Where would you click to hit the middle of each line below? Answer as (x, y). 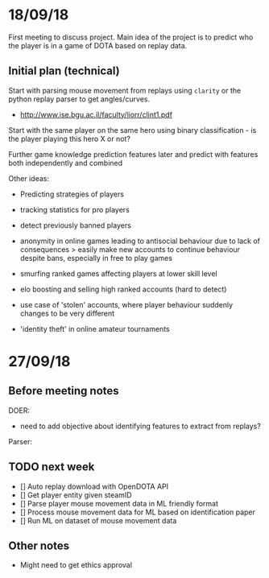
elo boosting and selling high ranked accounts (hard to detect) (123, 289)
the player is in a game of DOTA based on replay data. (98, 45)
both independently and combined (66, 163)
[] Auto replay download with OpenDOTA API (94, 486)
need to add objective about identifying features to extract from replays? (141, 426)
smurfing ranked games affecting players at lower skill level (118, 273)
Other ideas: (29, 178)
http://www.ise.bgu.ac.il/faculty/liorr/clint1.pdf (96, 114)
